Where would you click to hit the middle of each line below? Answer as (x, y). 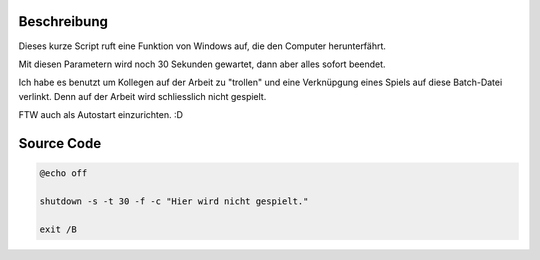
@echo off (63, 173)
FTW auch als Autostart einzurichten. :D (101, 115)
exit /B (58, 229)
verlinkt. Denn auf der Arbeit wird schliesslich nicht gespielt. (142, 96)
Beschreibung (63, 21)
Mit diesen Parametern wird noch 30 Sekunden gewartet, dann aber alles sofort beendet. (202, 64)
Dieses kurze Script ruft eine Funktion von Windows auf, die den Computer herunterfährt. (202, 46)
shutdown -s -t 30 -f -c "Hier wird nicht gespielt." (174, 201)
